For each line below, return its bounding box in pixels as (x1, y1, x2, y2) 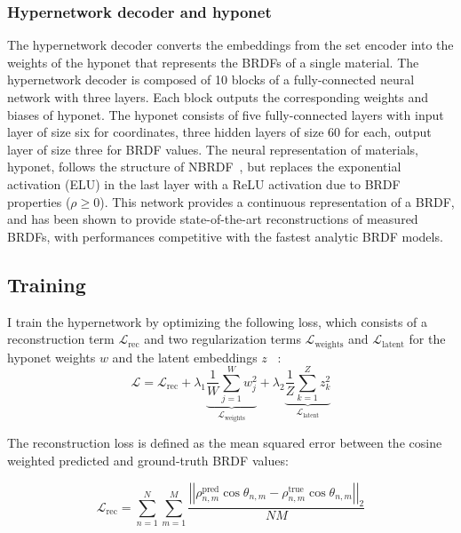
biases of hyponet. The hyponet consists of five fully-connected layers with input (7, 105, 444, 123)
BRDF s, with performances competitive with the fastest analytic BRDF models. (7, 227, 443, 245)
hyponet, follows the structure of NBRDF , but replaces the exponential (7, 157, 401, 176)
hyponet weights (7, 347, 96, 366)
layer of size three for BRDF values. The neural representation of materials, (7, 139, 418, 158)
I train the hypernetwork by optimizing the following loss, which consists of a (7, 312, 428, 330)
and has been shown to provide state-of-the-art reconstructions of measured (7, 210, 418, 228)
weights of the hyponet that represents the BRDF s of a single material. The (7, 52, 419, 71)
